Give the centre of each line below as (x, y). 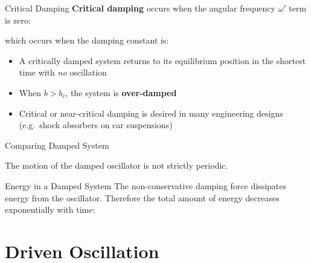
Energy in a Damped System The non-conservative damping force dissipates (146, 185)
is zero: (18, 20)
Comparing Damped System (57, 145)
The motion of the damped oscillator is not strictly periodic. (117, 165)
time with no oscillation (63, 72)
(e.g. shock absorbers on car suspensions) (96, 125)
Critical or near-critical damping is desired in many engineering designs (151, 113)
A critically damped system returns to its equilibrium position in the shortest (162, 60)
